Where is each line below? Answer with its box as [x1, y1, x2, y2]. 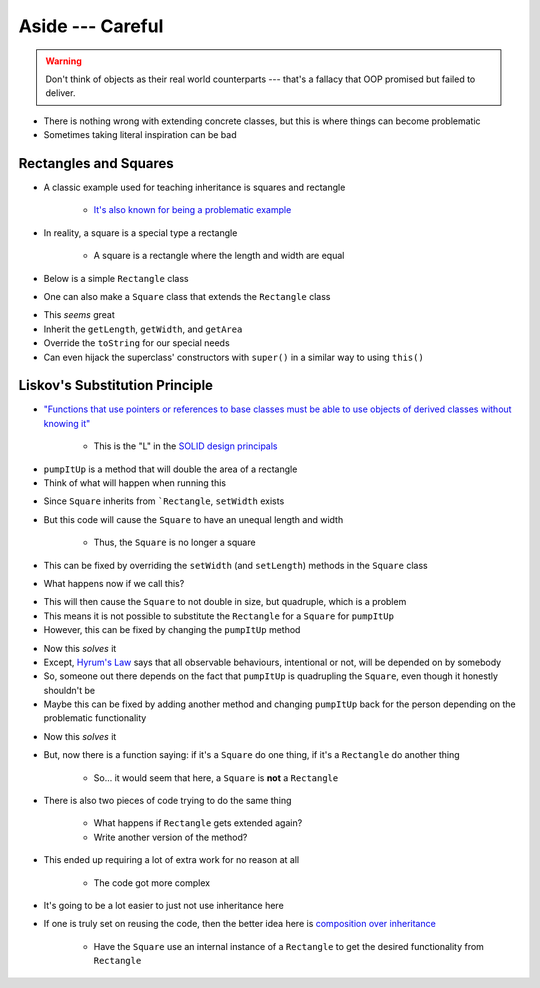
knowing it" [43, 417, 91, 429]
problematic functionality [43, 712, 147, 724]
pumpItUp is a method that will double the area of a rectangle [43, 463, 298, 475]
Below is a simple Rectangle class [43, 272, 189, 284]
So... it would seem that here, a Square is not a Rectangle [93, 771, 339, 784]
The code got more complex [93, 876, 210, 889]
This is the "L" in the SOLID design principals [93, 440, 279, 452]
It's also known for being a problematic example [93, 204, 292, 216]
